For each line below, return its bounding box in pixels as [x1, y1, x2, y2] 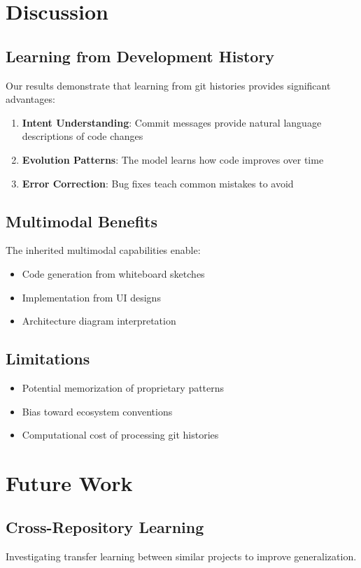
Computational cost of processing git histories [22, 427, 219, 442]
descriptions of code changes [22, 129, 143, 143]
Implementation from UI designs [22, 290, 161, 304]
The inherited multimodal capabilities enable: [6, 243, 201, 257]
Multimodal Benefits [6, 210, 157, 232]
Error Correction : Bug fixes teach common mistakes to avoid [22, 176, 294, 190]
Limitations [6, 348, 90, 369]
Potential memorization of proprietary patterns [22, 380, 225, 395]
